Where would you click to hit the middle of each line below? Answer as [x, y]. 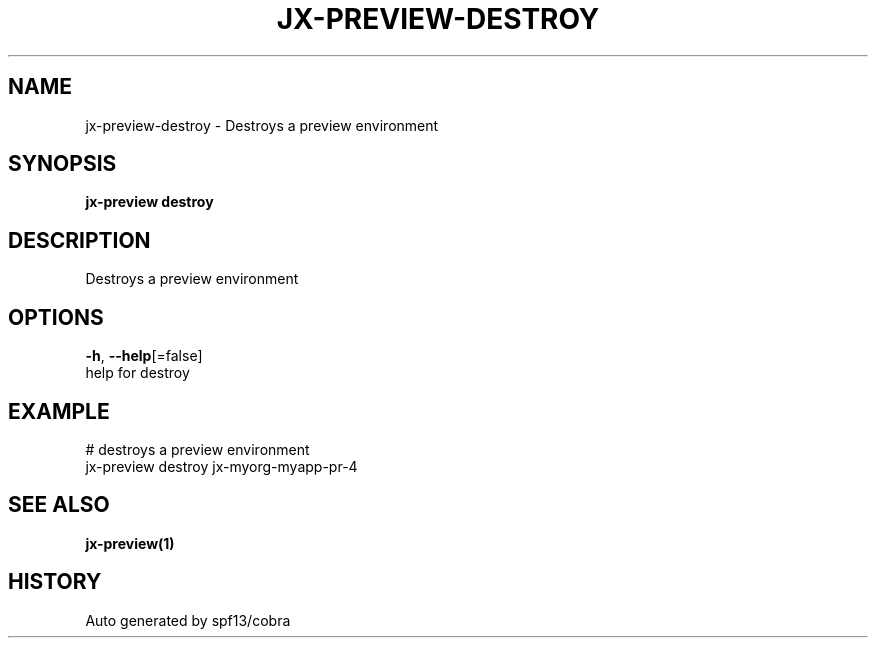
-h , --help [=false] [144, 356]
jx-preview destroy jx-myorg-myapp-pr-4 [221, 466]
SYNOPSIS [62, 164]
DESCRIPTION [79, 240]
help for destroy [137, 373]
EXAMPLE [59, 411]
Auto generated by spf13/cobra [188, 620]
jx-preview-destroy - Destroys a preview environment [262, 125]
